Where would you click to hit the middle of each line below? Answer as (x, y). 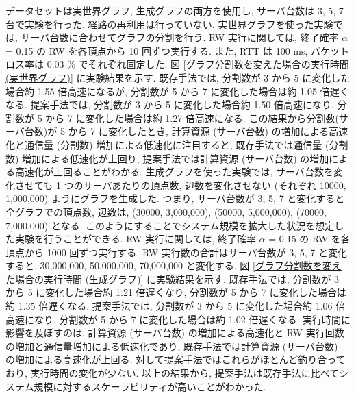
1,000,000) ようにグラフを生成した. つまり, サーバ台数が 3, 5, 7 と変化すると (175, 198)
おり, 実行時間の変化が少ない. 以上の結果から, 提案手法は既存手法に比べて (173, 373)
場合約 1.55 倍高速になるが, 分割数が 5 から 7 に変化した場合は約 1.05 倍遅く (177, 91)
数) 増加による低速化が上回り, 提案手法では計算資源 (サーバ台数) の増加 (167, 158)
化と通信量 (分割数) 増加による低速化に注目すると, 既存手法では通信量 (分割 (177, 144)
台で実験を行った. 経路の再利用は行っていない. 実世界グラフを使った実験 (169, 24)
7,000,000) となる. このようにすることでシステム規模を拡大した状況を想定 (170, 225)
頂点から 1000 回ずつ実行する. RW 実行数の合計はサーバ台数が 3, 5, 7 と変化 (176, 252)
